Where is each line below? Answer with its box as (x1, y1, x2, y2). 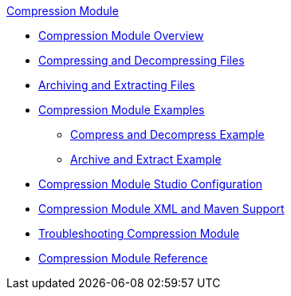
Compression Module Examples (38, 103, 205, 116)
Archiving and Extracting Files (38, 78, 195, 92)
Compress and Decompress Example (70, 128, 265, 141)
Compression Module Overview (38, 29, 204, 42)
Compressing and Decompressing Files (38, 53, 245, 67)
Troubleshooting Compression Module (38, 227, 240, 240)
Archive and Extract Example (70, 152, 222, 166)
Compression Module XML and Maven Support (38, 202, 285, 215)
